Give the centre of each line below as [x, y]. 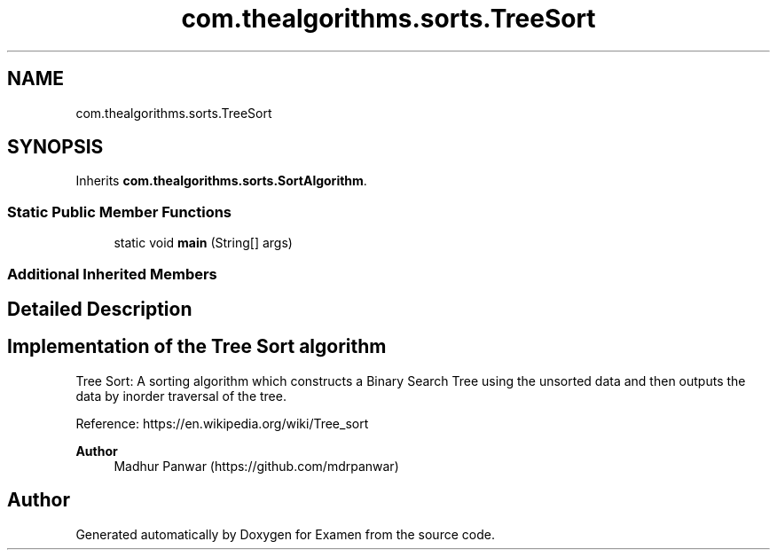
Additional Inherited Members [112, 274]
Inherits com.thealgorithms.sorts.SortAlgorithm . [221, 181]
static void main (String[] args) [203, 243]
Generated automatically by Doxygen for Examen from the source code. [285, 534]
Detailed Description [100, 309]
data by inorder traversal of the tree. [181, 396]
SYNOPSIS [55, 147]
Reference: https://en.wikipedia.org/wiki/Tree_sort [222, 423]
